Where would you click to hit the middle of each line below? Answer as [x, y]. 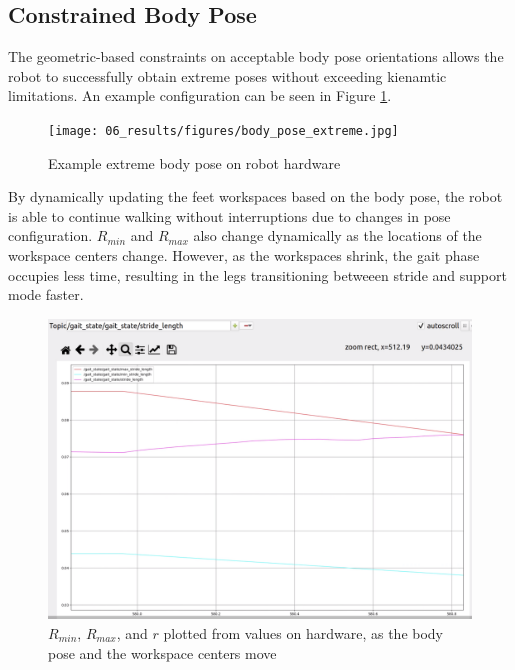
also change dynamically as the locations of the [337, 235]
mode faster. [46, 294]
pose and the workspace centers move [162, 652]
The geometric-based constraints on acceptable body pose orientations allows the [256, 56]
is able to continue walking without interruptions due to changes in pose [229, 215]
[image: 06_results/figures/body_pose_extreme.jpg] [223, 130]
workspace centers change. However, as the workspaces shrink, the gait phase [244, 255]
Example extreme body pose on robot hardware [194, 162]
